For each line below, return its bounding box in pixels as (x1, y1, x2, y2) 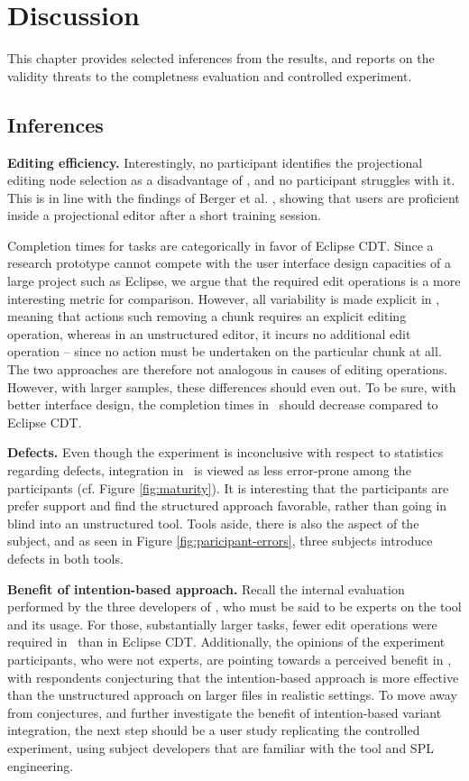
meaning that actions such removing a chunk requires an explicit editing (7, 307, 407, 326)
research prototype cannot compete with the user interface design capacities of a (7, 253, 452, 272)
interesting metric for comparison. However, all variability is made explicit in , (7, 289, 440, 308)
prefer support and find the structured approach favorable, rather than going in (7, 496, 447, 515)
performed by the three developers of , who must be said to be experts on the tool (7, 597, 462, 616)
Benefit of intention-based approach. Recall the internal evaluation (7, 579, 405, 598)
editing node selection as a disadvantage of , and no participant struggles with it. (7, 170, 455, 189)
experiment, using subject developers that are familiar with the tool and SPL (7, 738, 434, 757)
